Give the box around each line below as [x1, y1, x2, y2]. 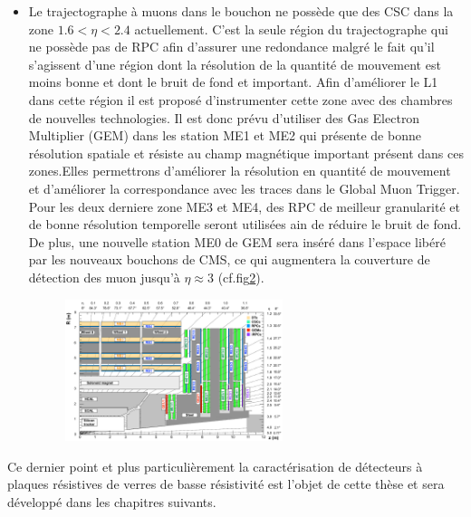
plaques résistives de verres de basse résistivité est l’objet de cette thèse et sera [7, 474, 445, 493]
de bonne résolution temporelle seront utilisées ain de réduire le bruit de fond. [28, 215, 462, 234]
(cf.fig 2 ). [217, 267, 264, 286]
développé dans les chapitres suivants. [7, 492, 216, 511]
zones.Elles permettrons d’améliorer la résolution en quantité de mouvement [28, 161, 451, 180]
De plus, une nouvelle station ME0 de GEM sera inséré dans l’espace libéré [28, 232, 446, 251]
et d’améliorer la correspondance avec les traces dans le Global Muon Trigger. [28, 178, 460, 197]
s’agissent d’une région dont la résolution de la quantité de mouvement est [28, 54, 441, 73]
